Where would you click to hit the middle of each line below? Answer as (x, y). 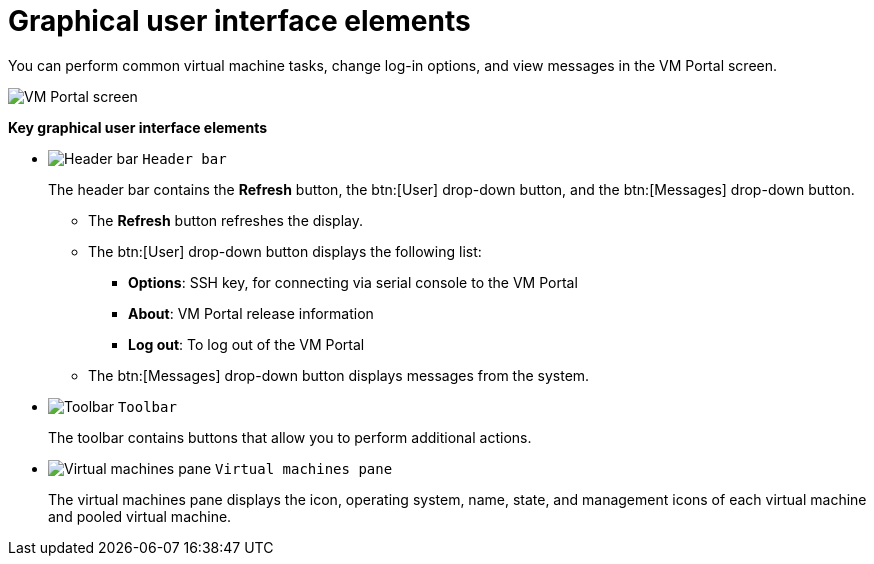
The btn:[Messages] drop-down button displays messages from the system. (339, 375)
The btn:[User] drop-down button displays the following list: (285, 251)
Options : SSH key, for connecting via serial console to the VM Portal (353, 282)
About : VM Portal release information (251, 313)
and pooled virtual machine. (140, 516)
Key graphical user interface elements (137, 127)
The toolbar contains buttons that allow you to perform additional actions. (290, 437)
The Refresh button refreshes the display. (225, 220)
